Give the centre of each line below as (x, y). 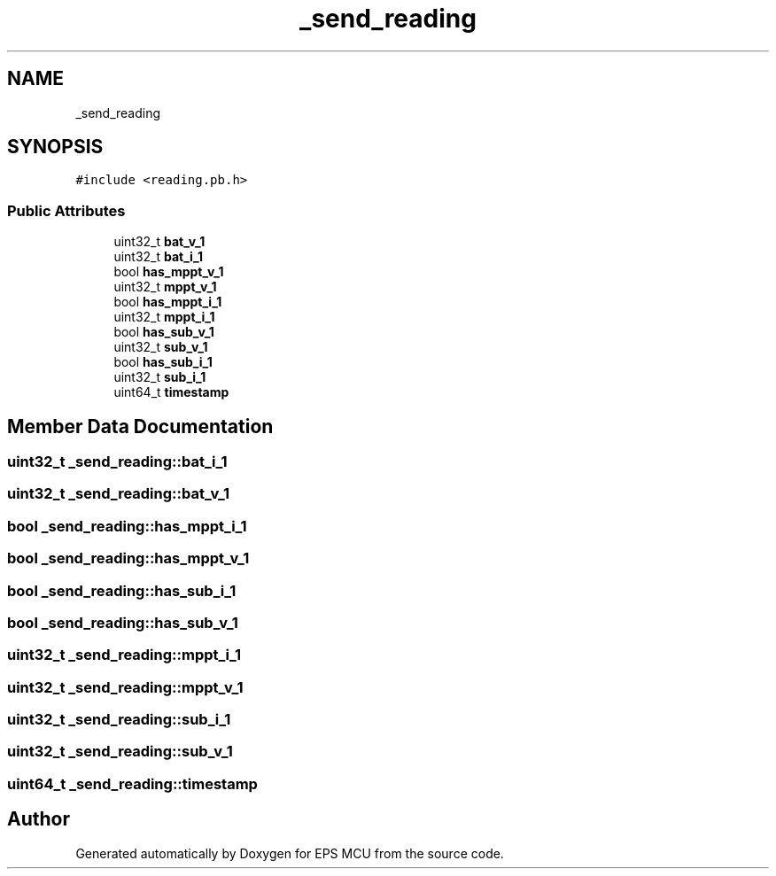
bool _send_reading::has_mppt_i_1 (127, 526)
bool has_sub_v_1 (164, 332)
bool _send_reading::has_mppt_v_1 (128, 558)
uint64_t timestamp (171, 392)
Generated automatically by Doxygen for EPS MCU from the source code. (290, 853)
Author (39, 819)
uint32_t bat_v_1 (159, 242)
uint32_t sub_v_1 (161, 347)
